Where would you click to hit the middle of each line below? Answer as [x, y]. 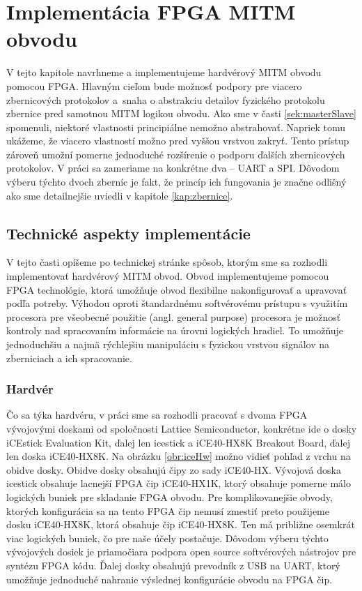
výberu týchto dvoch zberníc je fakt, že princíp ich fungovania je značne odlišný [176, 182]
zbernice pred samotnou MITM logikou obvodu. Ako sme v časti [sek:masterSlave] [181, 113]
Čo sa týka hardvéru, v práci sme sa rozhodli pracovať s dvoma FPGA [157, 415]
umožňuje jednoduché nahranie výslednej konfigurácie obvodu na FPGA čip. [170, 579]
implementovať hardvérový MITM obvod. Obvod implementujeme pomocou [168, 276]
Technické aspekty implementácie [128, 233]
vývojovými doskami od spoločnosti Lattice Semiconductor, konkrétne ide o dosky [182, 429]
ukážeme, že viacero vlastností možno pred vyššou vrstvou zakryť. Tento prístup [178, 141]
